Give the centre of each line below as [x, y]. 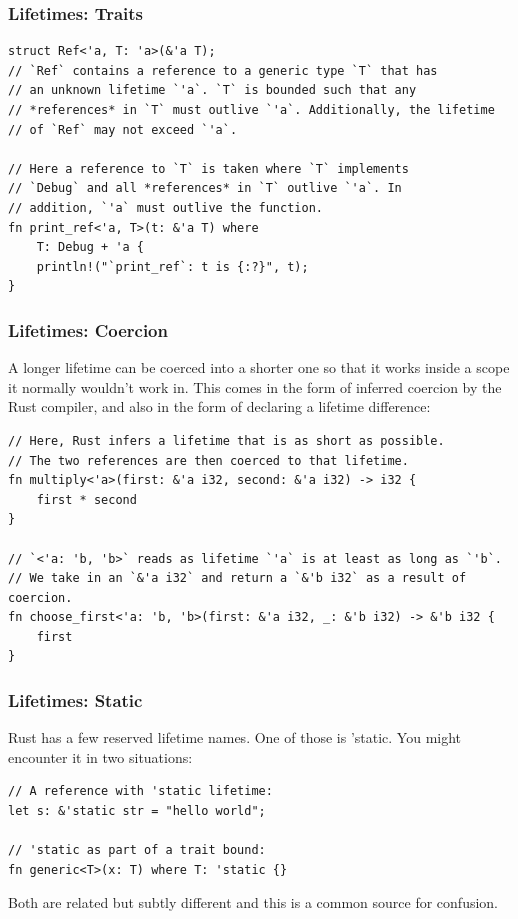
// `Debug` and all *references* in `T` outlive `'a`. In [205, 188]
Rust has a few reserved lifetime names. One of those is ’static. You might [235, 737]
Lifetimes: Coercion [88, 329]
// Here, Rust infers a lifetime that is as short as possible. [226, 440]
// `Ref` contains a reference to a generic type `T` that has [223, 70]
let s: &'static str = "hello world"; [137, 811]
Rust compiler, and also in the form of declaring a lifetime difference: [219, 406]
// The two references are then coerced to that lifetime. [208, 460]
